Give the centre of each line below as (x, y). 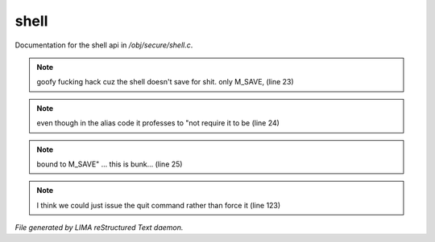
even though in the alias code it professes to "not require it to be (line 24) (158, 123)
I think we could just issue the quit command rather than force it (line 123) (159, 205)
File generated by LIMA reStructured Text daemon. (99, 228)
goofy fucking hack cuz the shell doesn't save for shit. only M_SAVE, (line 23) (165, 82)
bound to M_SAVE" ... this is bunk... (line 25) (110, 164)
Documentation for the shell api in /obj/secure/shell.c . (104, 45)
